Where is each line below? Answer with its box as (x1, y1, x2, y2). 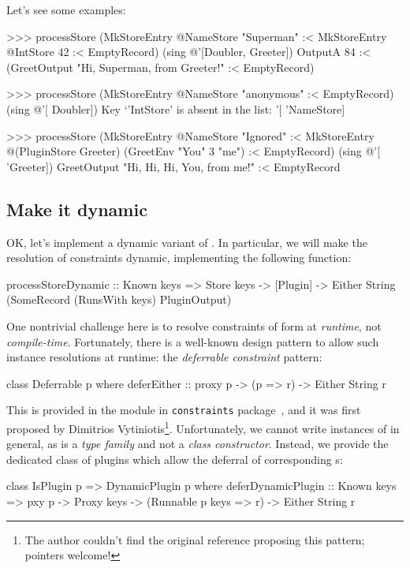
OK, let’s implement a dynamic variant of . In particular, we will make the (6, 234, 367, 250)
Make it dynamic (6, 196, 147, 221)
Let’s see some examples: (6, 2, 126, 17)
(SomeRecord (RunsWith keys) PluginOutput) (6, 291, 232, 308)
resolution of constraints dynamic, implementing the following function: (6, 249, 352, 266)
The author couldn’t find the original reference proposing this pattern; (24, 531, 365, 547)
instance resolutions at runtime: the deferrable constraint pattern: (6, 349, 322, 365)
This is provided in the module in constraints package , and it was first (6, 402, 361, 418)
